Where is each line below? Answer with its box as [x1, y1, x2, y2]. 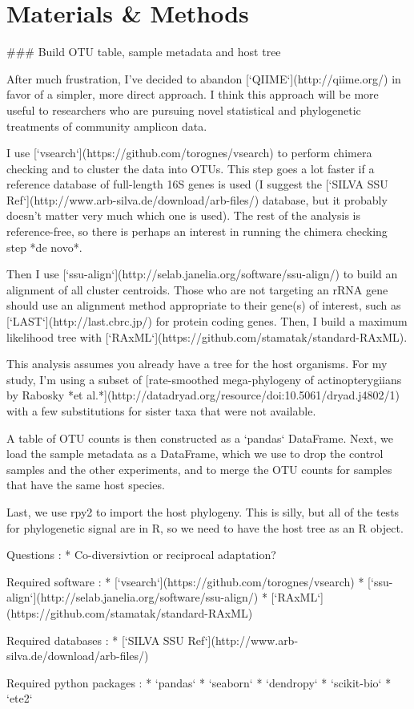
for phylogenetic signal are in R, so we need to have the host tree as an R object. [6, 519, 404, 536]
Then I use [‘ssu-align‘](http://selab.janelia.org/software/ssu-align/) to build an [6, 265, 398, 282]
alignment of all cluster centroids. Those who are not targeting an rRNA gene [6, 281, 388, 298]
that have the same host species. [6, 476, 165, 493]
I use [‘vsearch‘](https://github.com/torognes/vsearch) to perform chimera [6, 144, 372, 161]
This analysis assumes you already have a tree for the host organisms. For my [6, 355, 388, 372]
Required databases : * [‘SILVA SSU [6, 631, 184, 648]
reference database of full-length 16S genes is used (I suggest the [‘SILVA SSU [6, 176, 388, 192]
